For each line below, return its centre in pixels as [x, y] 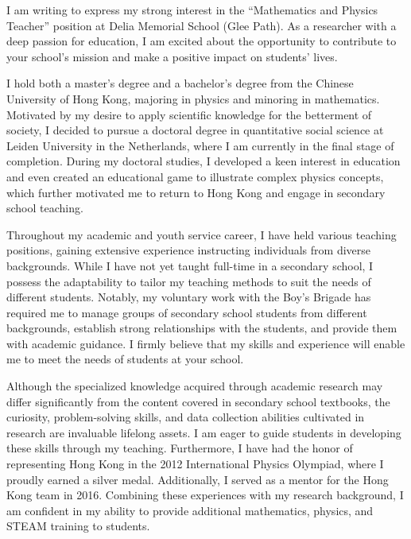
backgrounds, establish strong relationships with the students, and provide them [202, 328]
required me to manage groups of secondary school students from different [187, 312]
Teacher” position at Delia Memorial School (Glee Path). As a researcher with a [202, 25]
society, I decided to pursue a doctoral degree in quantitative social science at [195, 130]
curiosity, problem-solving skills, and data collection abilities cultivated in [186, 417]
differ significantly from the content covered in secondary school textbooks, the [198, 401]
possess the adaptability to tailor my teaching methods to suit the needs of [189, 281]
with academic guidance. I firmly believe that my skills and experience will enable [206, 343]
